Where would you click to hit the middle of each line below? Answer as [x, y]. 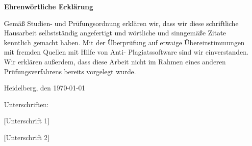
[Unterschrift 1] [27, 121]
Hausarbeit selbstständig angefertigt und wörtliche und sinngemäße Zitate [115, 33]
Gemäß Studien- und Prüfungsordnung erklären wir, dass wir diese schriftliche [121, 23]
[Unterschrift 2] [27, 137]
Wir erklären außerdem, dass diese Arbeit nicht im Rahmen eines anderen [115, 61]
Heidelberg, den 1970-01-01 [45, 88]
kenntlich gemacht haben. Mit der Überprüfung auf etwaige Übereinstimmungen [124, 42]
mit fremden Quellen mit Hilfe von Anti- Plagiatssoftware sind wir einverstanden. [126, 52]
